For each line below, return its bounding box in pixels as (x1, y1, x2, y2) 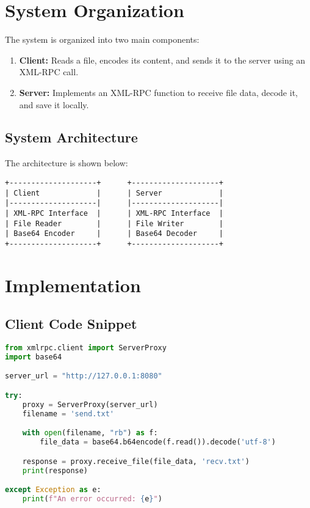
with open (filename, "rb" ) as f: (22, 429, 158, 438)
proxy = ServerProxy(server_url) (22, 400, 158, 409)
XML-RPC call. (19, 65, 79, 78)
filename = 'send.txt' (22, 409, 115, 418)
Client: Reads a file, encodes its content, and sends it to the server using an (19, 53, 306, 66)
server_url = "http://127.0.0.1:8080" (5, 372, 162, 381)
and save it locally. (19, 98, 89, 111)
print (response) (22, 466, 88, 475)
